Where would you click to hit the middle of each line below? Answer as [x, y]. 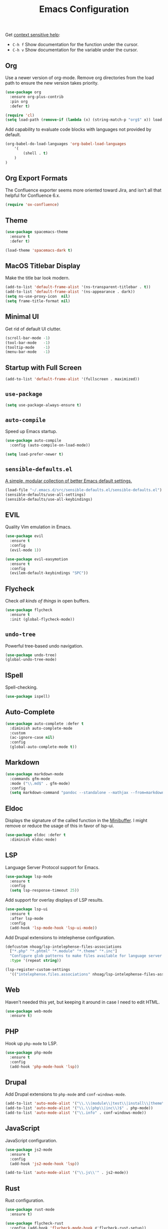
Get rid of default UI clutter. [33, 329]
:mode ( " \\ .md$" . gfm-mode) [40, 783]
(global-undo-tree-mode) [31, 660]
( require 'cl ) [20, 115]
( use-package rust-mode [30, 1210]
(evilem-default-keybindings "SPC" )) [49, 573]
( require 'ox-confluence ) [32, 205]
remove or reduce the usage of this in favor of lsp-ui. [59, 826]
